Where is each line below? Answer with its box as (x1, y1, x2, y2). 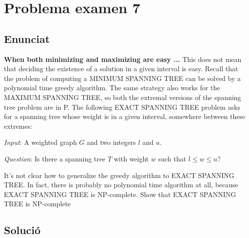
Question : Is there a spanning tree (4, 153, 106, 163)
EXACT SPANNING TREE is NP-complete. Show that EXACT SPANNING (4, 189, 236, 199)
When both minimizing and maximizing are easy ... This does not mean (4, 54, 242, 64)
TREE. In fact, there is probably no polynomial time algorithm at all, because (4, 179, 238, 190)
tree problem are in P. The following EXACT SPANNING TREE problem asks (4, 101, 240, 112)
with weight (114, 153, 149, 163)
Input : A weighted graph (4, 137, 77, 147)
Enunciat (4, 31, 50, 46)
